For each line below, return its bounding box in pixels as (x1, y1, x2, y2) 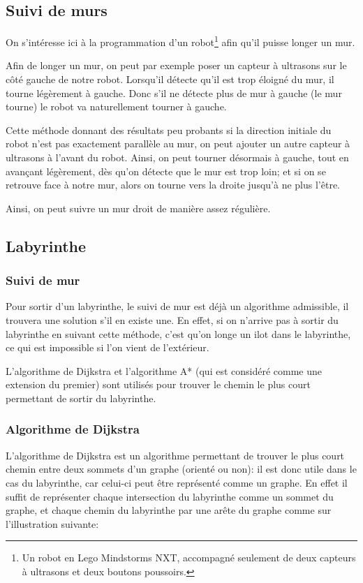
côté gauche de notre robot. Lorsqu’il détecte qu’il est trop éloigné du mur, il (6, 72, 334, 87)
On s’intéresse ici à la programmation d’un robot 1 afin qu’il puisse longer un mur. (6, 33, 355, 49)
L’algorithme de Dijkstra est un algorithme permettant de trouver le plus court (6, 448, 345, 462)
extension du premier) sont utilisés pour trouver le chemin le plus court (6, 377, 311, 392)
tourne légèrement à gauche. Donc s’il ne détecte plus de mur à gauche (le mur (6, 85, 342, 100)
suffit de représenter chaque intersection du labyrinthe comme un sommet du (6, 489, 334, 503)
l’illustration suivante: (6, 516, 99, 531)
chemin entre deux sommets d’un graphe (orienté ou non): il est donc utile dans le (6, 462, 357, 476)
